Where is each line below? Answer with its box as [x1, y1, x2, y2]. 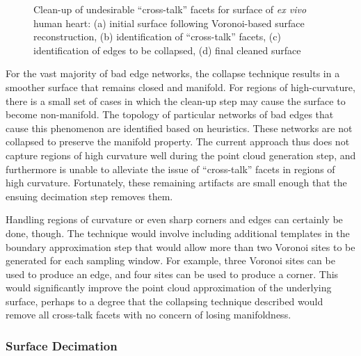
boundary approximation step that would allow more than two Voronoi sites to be [6, 239, 355, 254]
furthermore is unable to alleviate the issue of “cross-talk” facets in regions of [6, 161, 335, 176]
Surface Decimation [6, 337, 118, 354]
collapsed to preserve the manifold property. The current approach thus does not [6, 134, 350, 149]
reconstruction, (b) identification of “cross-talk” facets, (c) [33, 29, 281, 44]
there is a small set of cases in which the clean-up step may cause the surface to [6, 93, 346, 108]
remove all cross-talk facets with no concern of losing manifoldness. [6, 307, 291, 322]
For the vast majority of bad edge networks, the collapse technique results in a [6, 66, 340, 81]
